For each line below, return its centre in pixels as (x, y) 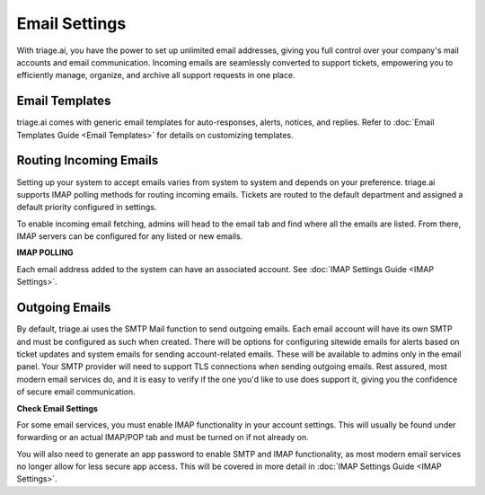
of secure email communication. (76, 392)
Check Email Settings (57, 408)
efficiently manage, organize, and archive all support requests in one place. (156, 75)
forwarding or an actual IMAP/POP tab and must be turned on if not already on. (163, 438)
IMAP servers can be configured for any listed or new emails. (130, 236)
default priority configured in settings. (87, 208)
